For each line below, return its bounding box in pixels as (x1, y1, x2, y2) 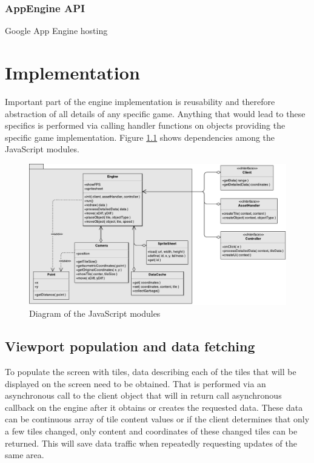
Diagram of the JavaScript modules (29, 307, 161, 320)
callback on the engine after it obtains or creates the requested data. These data (5, 400, 303, 413)
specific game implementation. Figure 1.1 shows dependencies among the (5, 130, 275, 143)
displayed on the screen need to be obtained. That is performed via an (5, 377, 266, 390)
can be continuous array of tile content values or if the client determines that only (5, 413, 310, 425)
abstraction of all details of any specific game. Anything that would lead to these (5, 107, 306, 120)
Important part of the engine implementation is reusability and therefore (5, 95, 275, 107)
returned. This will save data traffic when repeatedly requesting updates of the (5, 436, 297, 449)
